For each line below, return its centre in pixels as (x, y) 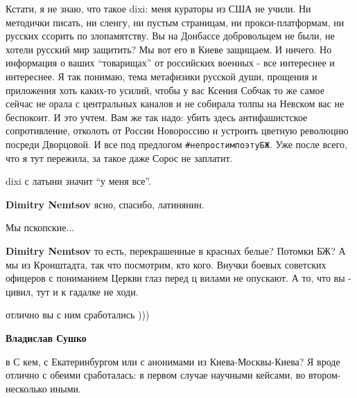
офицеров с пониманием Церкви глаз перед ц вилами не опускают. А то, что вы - (178, 278)
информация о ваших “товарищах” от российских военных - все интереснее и (170, 63)
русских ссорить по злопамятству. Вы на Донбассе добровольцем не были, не (170, 36)
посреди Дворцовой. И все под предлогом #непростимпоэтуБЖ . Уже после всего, (176, 144)
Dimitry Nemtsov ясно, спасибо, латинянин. (105, 204)
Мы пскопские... (40, 227)
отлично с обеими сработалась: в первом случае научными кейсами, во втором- (173, 375)
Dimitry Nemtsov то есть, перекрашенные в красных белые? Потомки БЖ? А (176, 250)
